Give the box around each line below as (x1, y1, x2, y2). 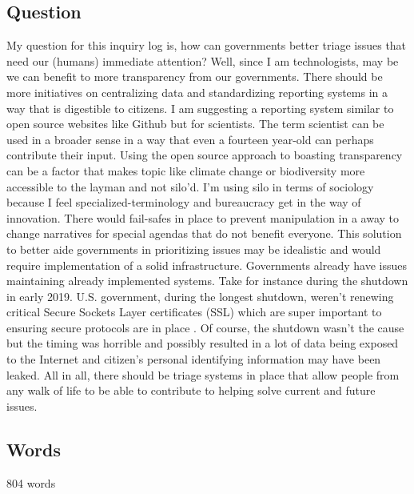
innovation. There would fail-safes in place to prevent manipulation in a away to (6, 209, 400, 226)
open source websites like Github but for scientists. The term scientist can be (6, 115, 384, 132)
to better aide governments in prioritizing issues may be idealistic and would (6, 240, 381, 257)
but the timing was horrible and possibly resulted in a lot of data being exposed (6, 335, 399, 351)
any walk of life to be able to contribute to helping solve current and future (6, 382, 376, 399)
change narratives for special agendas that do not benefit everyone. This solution (6, 225, 402, 242)
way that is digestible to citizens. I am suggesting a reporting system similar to (6, 99, 394, 116)
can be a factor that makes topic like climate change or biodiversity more (6, 162, 365, 179)
